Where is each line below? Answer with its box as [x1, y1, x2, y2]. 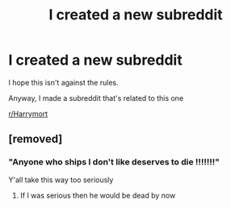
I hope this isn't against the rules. [8, 77, 119, 87]
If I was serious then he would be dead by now [19, 190, 176, 200]
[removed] [8, 132, 63, 146]
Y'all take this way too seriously [8, 175, 114, 185]
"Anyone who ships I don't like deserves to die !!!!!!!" [8, 156, 220, 168]
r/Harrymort [8, 109, 48, 119]
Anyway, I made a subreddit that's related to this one [8, 93, 184, 102]
